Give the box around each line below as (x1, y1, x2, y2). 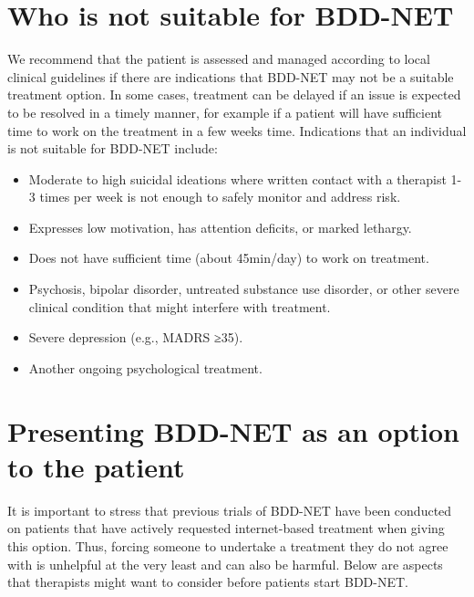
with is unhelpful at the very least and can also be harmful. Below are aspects (7, 554, 443, 573)
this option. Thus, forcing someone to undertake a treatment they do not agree (7, 536, 448, 555)
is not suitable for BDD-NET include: (7, 139, 218, 158)
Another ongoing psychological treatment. (28, 358, 263, 377)
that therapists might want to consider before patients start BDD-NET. (7, 572, 408, 592)
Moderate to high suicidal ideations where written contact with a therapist (28, 169, 447, 188)
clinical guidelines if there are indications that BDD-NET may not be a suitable (7, 67, 454, 86)
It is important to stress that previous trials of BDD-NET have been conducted (7, 500, 452, 519)
